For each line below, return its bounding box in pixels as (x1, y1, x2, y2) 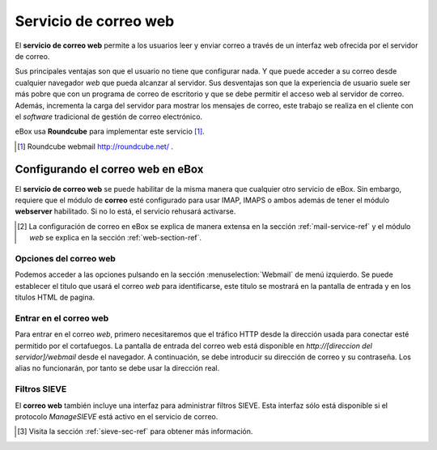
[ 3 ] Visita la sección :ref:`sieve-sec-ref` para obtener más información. (17, 427, 253, 436)
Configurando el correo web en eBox (15, 163, 204, 176)
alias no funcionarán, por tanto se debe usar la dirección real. (15, 363, 220, 373)
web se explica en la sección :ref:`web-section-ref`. (29, 233, 202, 243)
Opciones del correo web (15, 253, 117, 264)
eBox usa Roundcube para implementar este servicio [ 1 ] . (15, 126, 206, 137)
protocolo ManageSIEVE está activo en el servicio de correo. (15, 411, 218, 421)
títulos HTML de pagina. (15, 292, 95, 303)
